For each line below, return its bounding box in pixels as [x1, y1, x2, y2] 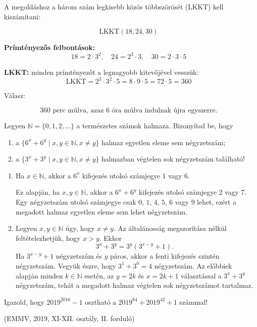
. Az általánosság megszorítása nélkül [113, 223, 227, 233]
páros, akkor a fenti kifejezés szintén [110, 251, 220, 261]
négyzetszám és [56, 251, 103, 261]
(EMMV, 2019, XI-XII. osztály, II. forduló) [4, 313, 135, 324]
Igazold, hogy [4, 296, 45, 307]
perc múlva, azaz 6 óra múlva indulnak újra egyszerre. [52, 107, 218, 114]
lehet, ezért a [197, 196, 237, 207]
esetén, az [84, 270, 114, 280]
